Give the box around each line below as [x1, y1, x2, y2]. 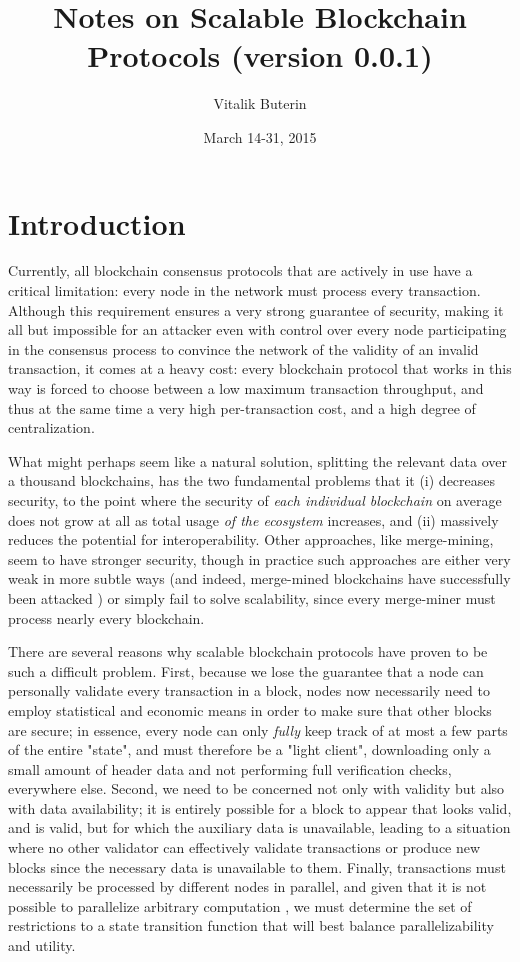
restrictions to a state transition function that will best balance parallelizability [8, 915, 494, 936]
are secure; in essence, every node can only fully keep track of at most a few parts [8, 719, 508, 740]
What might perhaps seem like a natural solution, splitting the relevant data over [8, 450, 508, 471]
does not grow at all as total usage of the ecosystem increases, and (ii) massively [8, 509, 499, 530]
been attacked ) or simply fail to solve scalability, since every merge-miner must [8, 587, 496, 608]
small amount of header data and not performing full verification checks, [8, 758, 452, 779]
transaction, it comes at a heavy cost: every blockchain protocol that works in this [8, 358, 512, 379]
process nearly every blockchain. [8, 607, 205, 628]
